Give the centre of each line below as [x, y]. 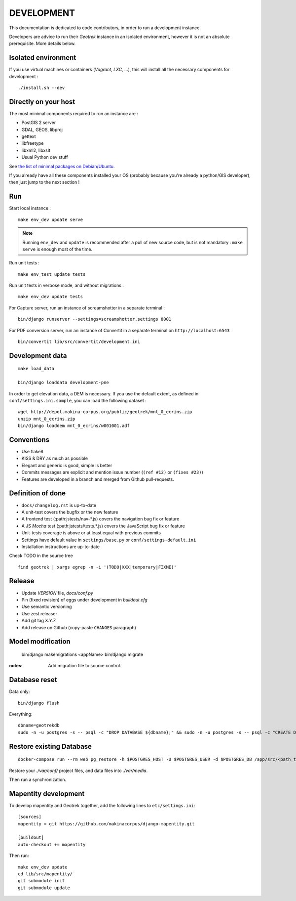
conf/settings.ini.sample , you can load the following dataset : [78, 401]
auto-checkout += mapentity [52, 844]
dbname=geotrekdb [39, 726]
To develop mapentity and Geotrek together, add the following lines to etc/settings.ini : [102, 805]
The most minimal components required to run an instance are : [74, 113]
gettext [29, 136]
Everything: [21, 714]
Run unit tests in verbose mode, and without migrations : [67, 285]
